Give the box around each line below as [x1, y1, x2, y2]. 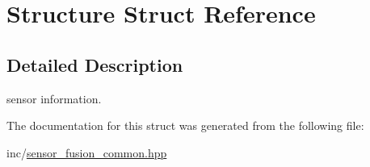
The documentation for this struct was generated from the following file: [6, 117, 364, 134]
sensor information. [6, 90, 102, 106]
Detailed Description [6, 52, 183, 77]
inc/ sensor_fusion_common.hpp [6, 144, 167, 161]
